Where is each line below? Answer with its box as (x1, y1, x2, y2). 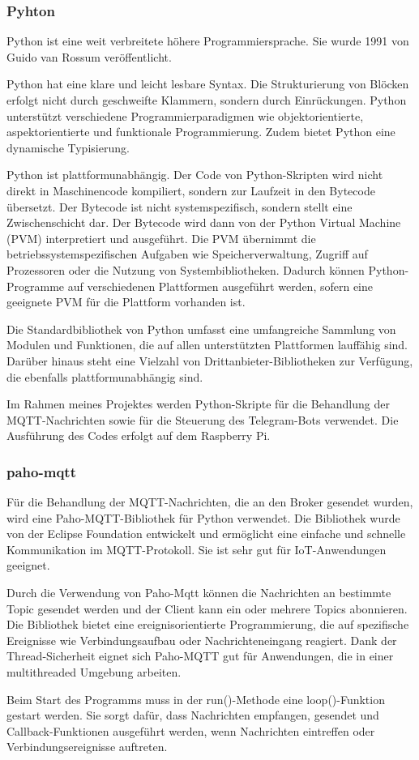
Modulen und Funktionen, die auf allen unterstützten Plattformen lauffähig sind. (6, 336, 408, 353)
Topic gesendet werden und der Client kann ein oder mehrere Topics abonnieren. (6, 600, 408, 617)
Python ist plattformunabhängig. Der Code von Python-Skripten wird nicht (6, 166, 383, 183)
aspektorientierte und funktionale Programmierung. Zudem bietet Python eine (6, 123, 395, 140)
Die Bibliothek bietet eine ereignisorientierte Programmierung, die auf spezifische (6, 616, 409, 633)
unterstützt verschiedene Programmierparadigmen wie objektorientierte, (6, 107, 364, 124)
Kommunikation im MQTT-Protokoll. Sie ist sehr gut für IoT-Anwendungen (6, 540, 387, 557)
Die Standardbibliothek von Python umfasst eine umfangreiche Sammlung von (6, 320, 396, 337)
